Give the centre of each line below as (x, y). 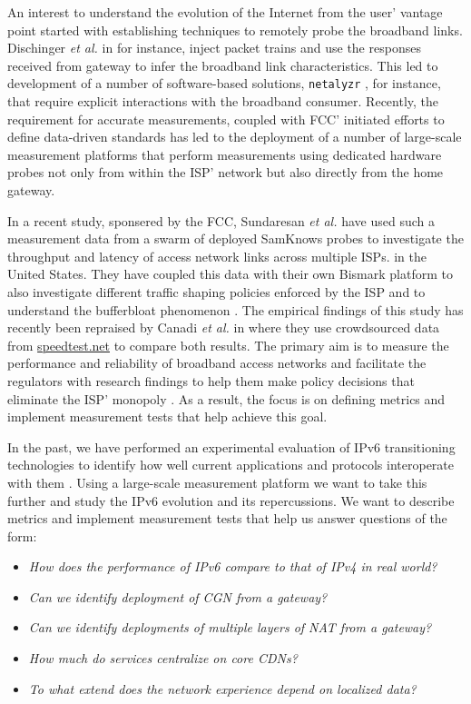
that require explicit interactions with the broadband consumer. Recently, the (223, 101)
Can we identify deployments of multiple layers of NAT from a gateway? (230, 627)
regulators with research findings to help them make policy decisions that (211, 380)
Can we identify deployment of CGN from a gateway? (178, 596)
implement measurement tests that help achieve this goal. (167, 416)
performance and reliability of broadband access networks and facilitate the (217, 363)
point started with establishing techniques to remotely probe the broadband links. (235, 30)
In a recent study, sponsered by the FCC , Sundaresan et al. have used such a (221, 220)
